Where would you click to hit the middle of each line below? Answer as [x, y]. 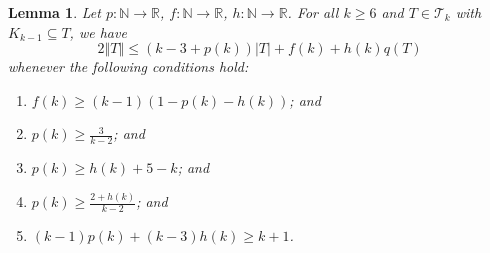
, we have [98, 31]
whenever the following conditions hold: [128, 66]
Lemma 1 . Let [54, 12]
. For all [313, 12]
